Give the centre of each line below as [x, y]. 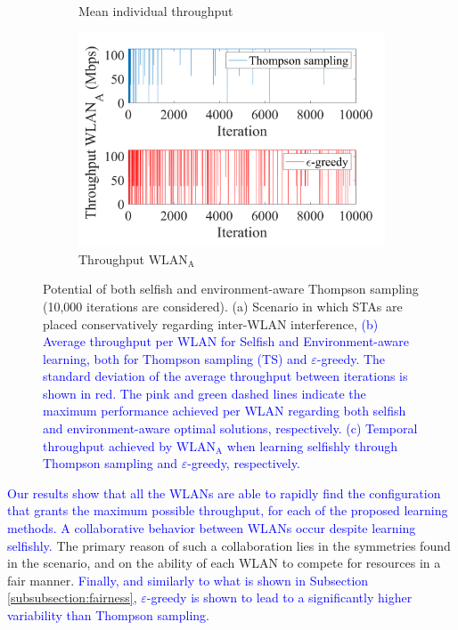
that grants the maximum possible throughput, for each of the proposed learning [228, 510]
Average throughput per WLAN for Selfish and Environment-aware [226, 341]
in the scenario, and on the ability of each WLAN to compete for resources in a [224, 563]
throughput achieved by [108, 445]
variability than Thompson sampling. [108, 615]
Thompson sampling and [110, 463]
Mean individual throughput [156, 11]
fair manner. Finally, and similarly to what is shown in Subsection [188, 580]
